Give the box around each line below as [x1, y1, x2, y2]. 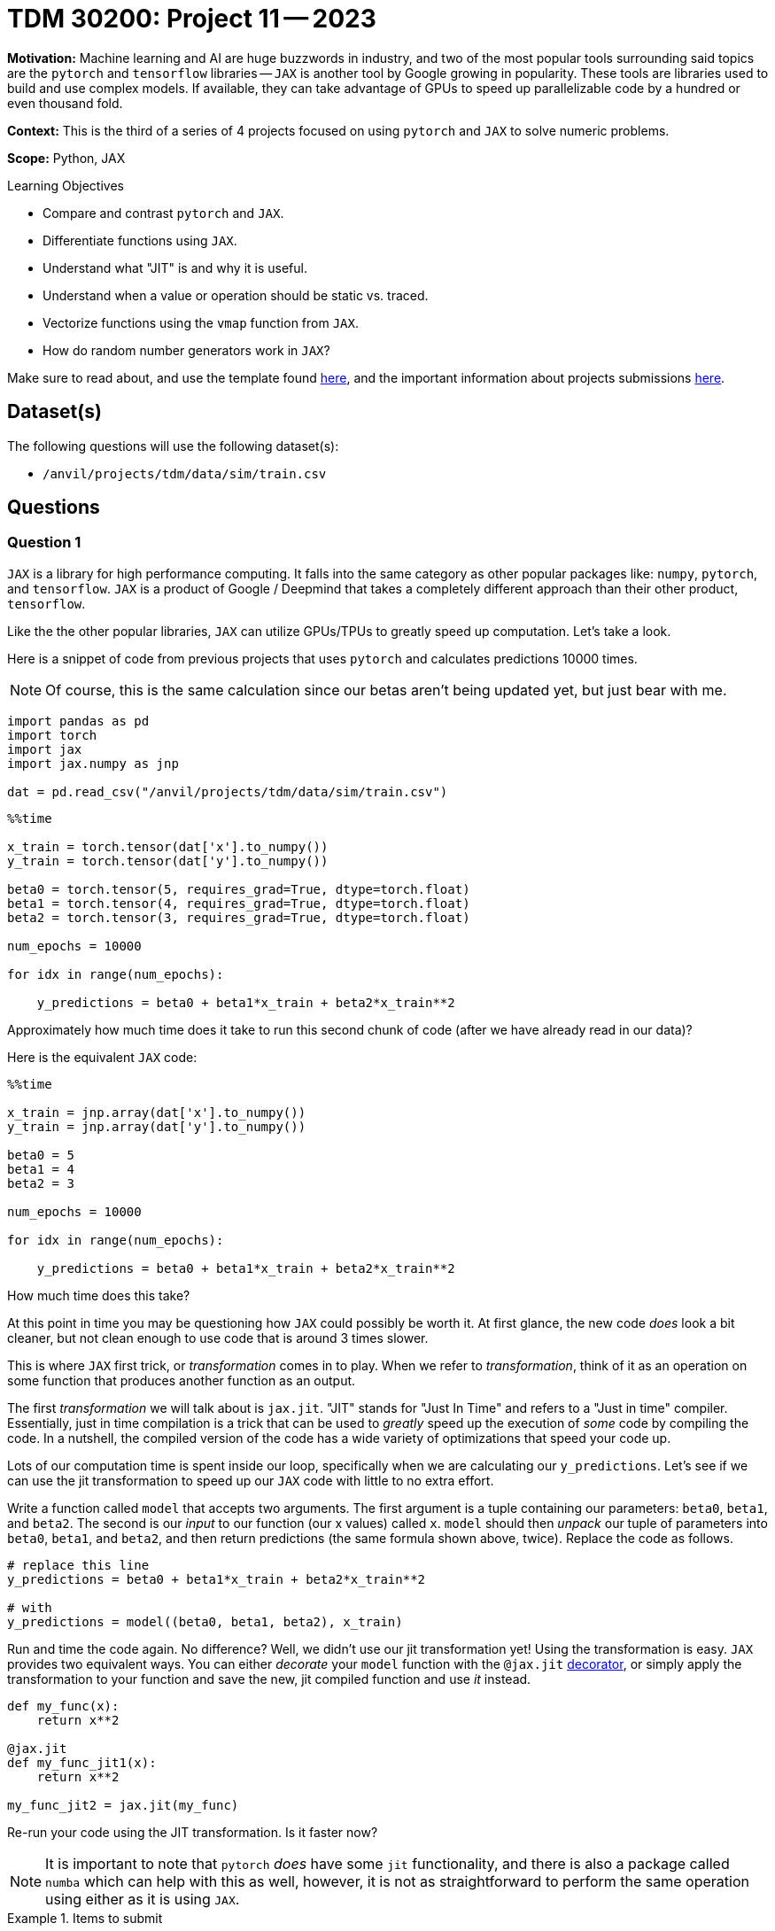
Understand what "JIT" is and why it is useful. [43, 260, 307, 275]
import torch [7, 727, 97, 742]
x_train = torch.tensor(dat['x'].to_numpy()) [7, 839, 329, 854]
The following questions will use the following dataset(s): [7, 438, 339, 454]
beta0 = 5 [7, 1147, 74, 1162]
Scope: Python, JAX [7, 150, 126, 166]
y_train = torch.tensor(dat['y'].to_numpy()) [7, 853, 329, 868]
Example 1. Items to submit [7, 1910, 163, 1926]
